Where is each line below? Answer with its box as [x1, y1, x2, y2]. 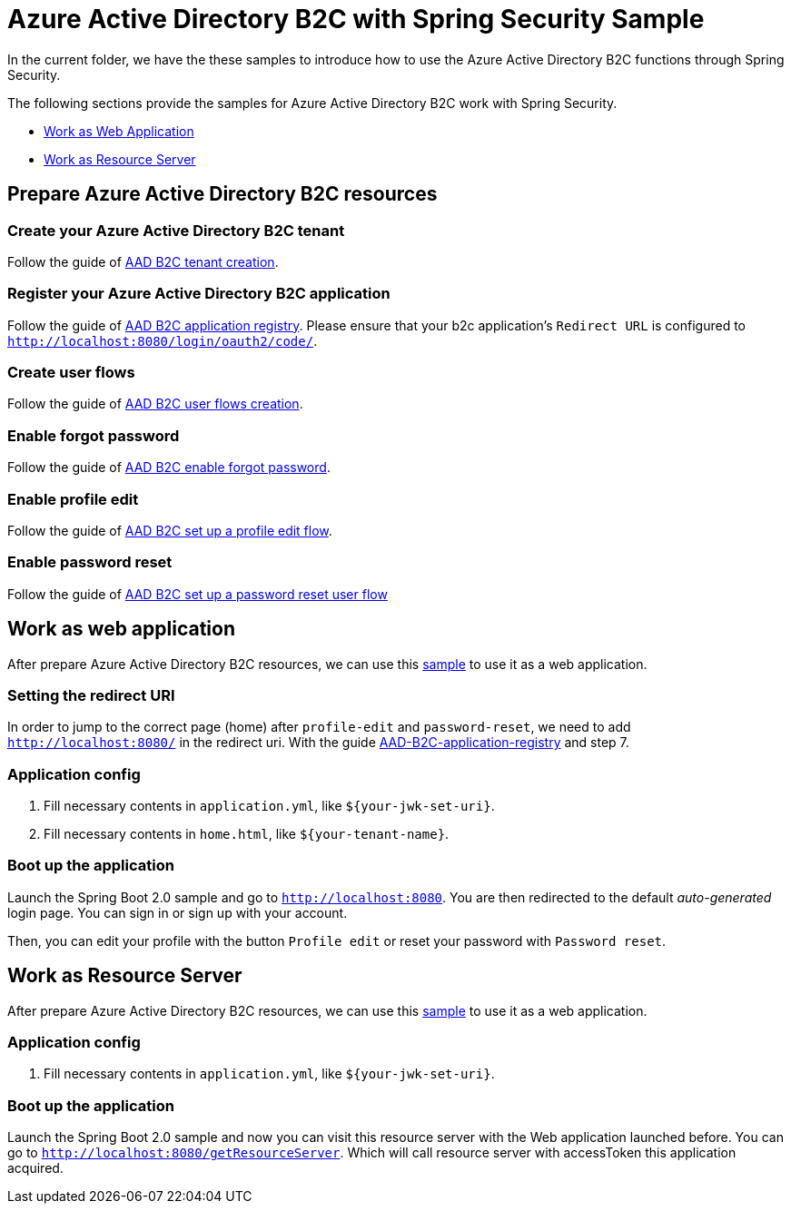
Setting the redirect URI [7, 685, 175, 704]
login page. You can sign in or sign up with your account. [7, 904, 348, 921]
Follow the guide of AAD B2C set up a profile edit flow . [7, 522, 332, 538]
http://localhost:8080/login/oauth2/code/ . [7, 332, 318, 349]
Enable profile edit [7, 489, 139, 508]
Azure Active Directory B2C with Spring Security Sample [7, 4, 705, 34]
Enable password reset [7, 553, 173, 572]
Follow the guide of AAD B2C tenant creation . [7, 253, 279, 270]
